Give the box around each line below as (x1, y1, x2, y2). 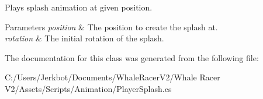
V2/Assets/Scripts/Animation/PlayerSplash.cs (5, 82, 172, 94)
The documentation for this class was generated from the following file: (5, 51, 259, 63)
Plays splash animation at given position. (5, 1, 153, 13)
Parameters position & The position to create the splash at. (5, 20, 218, 33)
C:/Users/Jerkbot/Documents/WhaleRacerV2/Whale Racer (5, 71, 220, 83)
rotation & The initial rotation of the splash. (5, 32, 164, 44)
